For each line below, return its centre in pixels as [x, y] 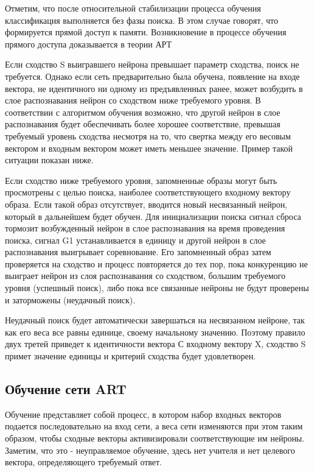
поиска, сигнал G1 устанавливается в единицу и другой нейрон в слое [135, 240]
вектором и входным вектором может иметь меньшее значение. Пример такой [149, 148]
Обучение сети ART [66, 389]
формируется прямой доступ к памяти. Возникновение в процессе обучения [146, 32]
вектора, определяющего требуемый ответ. [84, 462]
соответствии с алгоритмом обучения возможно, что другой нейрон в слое [143, 112]
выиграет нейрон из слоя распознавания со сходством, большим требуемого [145, 276]
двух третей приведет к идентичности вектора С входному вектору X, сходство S [155, 344]
